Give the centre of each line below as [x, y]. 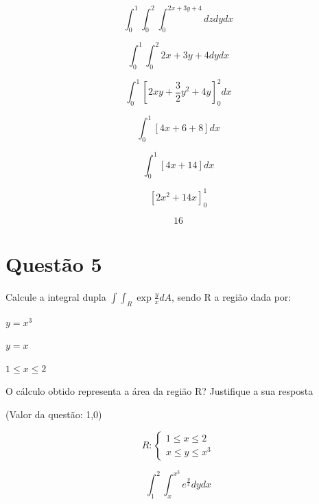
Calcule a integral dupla [56, 296]
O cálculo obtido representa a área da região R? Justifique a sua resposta [159, 391]
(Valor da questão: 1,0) [54, 414]
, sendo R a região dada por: [232, 296]
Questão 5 [54, 263]
